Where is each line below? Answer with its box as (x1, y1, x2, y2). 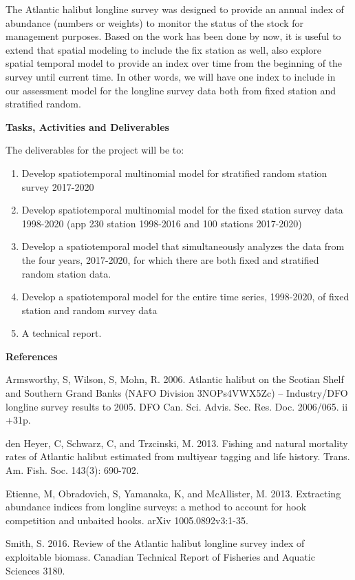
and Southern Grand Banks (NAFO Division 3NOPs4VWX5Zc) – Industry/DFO (6, 386, 348, 400)
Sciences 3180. (6, 563, 65, 577)
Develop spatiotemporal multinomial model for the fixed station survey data (21, 203, 343, 217)
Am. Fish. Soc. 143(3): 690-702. (6, 463, 139, 477)
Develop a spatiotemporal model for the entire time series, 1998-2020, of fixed (21, 289, 349, 304)
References (6, 349, 58, 363)
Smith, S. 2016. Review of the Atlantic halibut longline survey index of (6, 536, 305, 550)
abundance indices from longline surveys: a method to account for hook (6, 499, 307, 514)
